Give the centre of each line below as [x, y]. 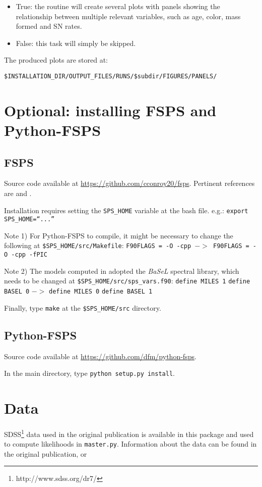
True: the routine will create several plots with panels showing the [118, 6]
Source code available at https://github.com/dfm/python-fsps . [100, 356]
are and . [18, 193]
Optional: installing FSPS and [110, 110]
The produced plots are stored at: [56, 60]
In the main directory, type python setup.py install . [89, 373]
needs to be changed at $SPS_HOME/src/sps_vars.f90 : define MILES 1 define [127, 281]
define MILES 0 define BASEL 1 [101, 292]
